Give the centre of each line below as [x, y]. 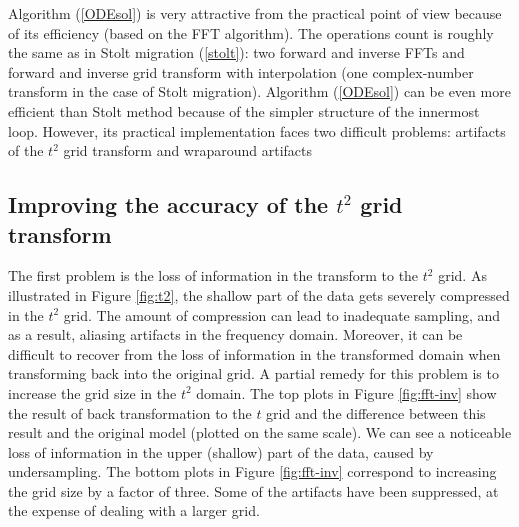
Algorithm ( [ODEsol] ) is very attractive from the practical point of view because [255, 13]
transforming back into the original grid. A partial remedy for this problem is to [253, 373]
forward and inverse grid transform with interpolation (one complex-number [241, 71]
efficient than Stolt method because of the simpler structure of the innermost [244, 110]
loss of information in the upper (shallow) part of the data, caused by [221, 451]
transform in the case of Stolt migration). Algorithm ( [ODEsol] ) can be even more [259, 91]
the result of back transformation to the [130, 412]
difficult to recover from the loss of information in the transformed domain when [254, 353]
